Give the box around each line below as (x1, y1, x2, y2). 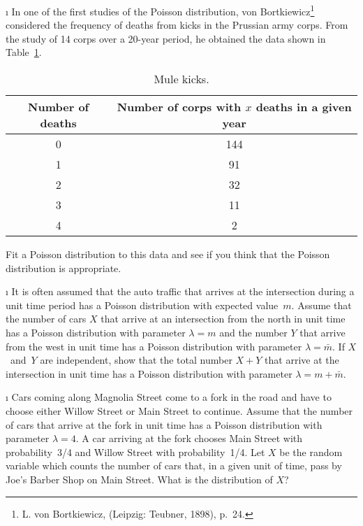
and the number (219, 325, 288, 339)
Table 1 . (6, 45, 42, 59)
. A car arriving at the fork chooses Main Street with (75, 431, 303, 446)
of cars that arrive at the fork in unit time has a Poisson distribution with (6, 417, 323, 432)
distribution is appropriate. (6, 260, 121, 275)
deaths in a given (255, 99, 352, 115)
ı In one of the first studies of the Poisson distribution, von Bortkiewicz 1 (6, 2, 315, 18)
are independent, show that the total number (40, 353, 232, 367)
